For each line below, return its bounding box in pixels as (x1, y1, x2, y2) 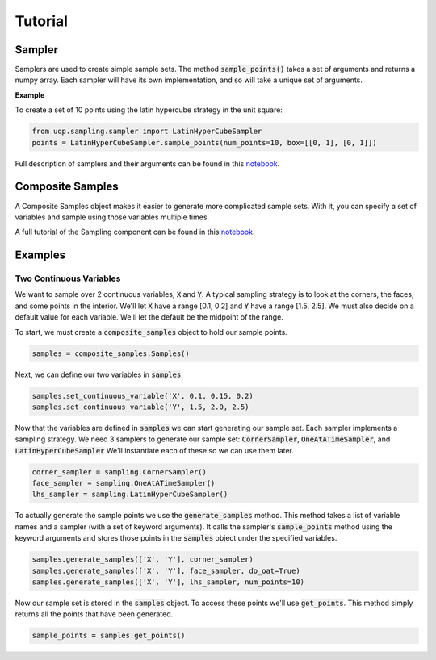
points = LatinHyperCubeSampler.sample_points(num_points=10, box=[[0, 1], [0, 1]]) (31, 138, 377, 147)
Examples (15, 249, 66, 262)
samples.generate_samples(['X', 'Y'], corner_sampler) (31, 555, 254, 564)
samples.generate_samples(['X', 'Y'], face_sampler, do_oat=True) (31, 566, 300, 575)
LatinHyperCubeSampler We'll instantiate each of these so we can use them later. (15, 445, 295, 455)
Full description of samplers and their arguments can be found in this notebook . (15, 158, 280, 169)
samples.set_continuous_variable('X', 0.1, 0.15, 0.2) (31, 391, 254, 400)
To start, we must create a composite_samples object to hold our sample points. (15, 327, 288, 336)
